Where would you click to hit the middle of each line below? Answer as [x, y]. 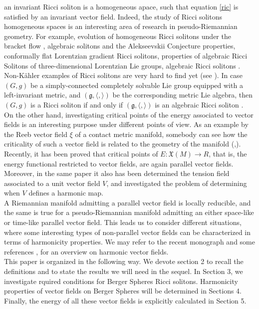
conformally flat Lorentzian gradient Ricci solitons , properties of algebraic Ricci [126, 55]
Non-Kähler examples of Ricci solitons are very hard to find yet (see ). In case [123, 75]
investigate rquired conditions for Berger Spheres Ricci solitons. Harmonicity [121, 281]
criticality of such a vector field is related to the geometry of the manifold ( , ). [123, 144]
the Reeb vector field [36, 134]
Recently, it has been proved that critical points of [81, 153]
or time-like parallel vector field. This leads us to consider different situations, [123, 222]
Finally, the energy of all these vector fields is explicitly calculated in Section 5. [125, 300]
